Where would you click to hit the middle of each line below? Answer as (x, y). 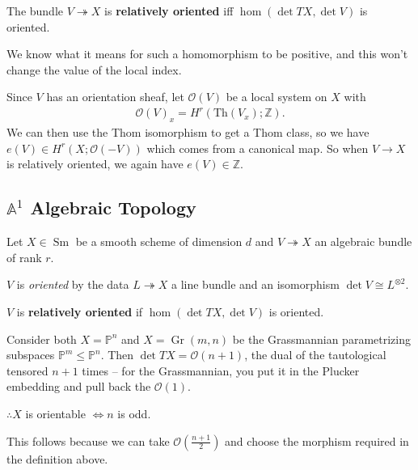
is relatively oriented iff (169, 11)
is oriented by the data (73, 284)
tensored (27, 370)
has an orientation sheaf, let (115, 97)
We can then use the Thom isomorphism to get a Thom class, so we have (188, 132)
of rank (24, 257)
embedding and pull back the (79, 386)
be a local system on (277, 97)
